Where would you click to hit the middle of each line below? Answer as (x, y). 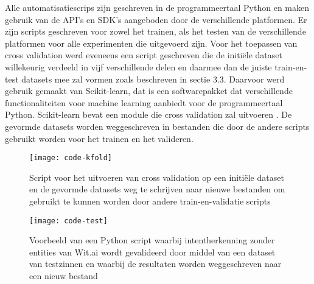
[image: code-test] (68, 221)
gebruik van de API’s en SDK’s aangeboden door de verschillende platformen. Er (156, 19)
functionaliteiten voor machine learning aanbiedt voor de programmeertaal (144, 102)
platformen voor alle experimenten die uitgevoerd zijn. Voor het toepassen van (151, 43)
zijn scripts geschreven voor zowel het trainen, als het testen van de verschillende (155, 31)
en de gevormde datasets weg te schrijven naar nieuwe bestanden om (157, 189)
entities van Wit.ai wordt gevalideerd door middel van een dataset (152, 252)
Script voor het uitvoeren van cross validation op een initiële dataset (157, 177)
